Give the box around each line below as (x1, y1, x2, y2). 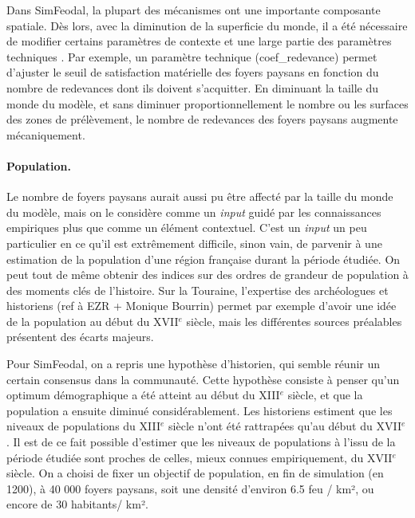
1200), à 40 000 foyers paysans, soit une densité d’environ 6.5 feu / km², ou (6, 480, 374, 496)
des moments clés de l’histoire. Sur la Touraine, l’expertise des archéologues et (6, 281, 389, 298)
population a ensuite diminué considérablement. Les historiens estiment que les (6, 402, 393, 418)
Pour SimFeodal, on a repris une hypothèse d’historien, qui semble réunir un (6, 355, 381, 372)
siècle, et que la (287, 387, 363, 403)
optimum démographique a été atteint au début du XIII (6, 387, 280, 403)
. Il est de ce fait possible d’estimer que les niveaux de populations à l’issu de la (6, 434, 396, 450)
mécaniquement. (6, 126, 85, 143)
